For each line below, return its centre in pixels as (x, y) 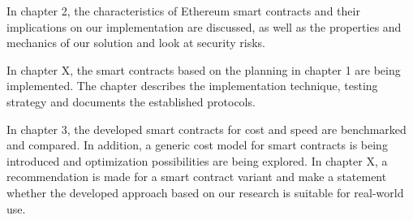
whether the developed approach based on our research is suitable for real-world (205, 192)
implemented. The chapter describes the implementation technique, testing (192, 86)
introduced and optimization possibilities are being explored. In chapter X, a (197, 160)
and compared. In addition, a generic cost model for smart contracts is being (197, 145)
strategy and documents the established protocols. (131, 101)
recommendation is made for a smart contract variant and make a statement (197, 177)
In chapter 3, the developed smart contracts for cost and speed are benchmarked (206, 129)
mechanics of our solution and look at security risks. (136, 43)
